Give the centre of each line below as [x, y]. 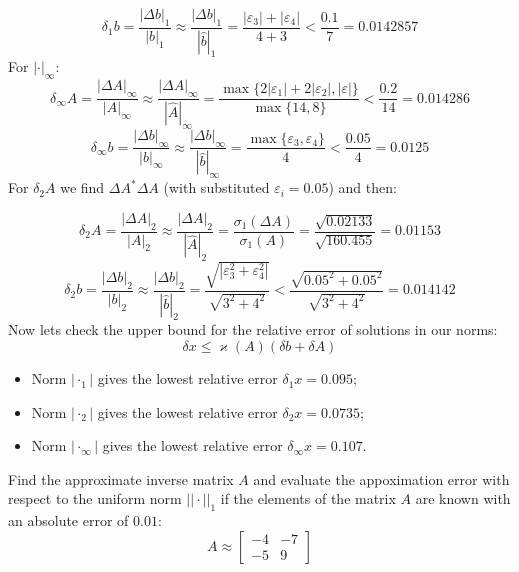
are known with [463, 498]
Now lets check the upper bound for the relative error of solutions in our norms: [253, 329]
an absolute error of [68, 520]
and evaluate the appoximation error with [381, 478]
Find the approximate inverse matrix [121, 478]
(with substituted [216, 187]
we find [82, 187]
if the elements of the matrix [308, 498]
